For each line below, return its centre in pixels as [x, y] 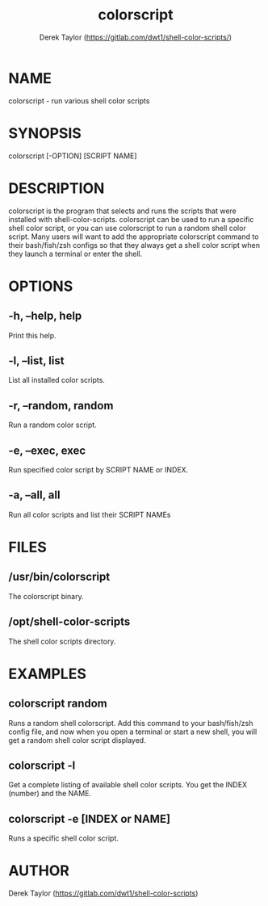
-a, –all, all [34, 495]
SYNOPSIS [45, 133]
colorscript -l [42, 766]
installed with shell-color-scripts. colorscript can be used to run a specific [131, 219]
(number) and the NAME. [50, 794]
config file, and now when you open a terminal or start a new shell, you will [133, 732]
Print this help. [32, 335]
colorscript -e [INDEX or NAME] [90, 818]
